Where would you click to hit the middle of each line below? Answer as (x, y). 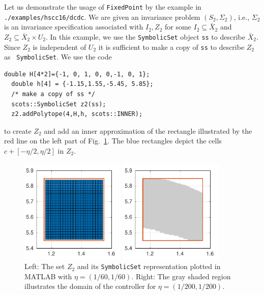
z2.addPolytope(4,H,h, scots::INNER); (77, 114)
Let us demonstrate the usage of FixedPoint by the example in (103, 7)
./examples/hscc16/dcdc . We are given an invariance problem (102, 17)
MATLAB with (48, 276)
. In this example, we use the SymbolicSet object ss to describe (145, 36)
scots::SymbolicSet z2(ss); (59, 104)
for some (178, 27)
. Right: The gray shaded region (181, 276)
